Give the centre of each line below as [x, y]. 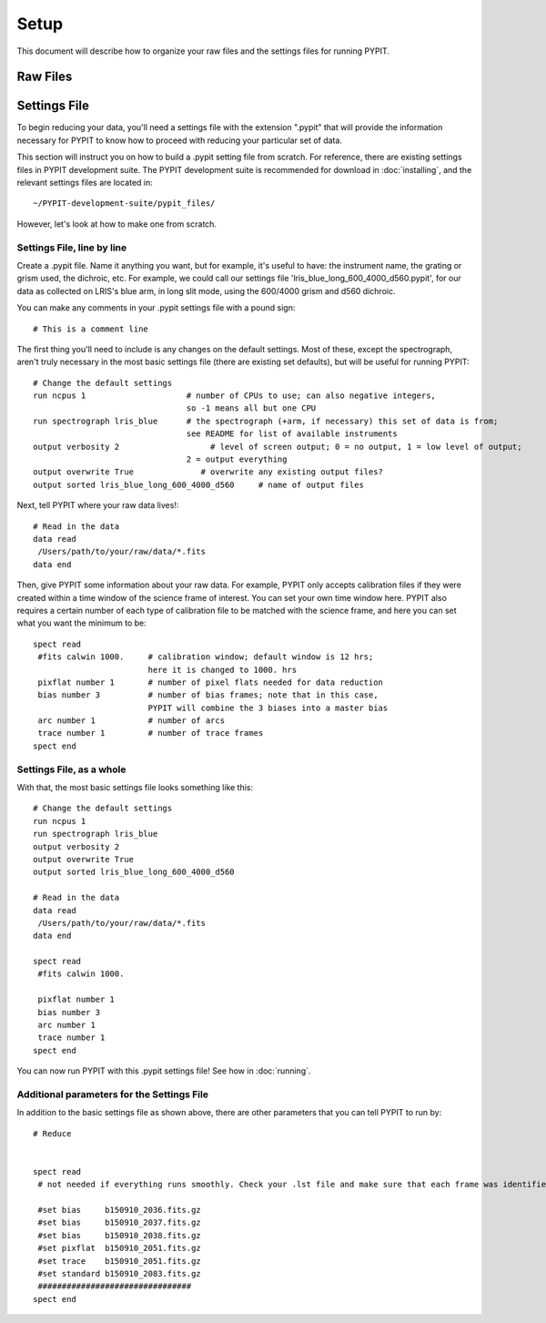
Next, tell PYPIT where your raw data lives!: [98, 505]
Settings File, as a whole [71, 769]
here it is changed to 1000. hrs [222, 670]
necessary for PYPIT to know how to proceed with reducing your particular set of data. [180, 140]
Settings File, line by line [72, 248]
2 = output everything [237, 459]
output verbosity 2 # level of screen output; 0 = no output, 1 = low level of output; [278, 447]
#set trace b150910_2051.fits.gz [120, 1261]
